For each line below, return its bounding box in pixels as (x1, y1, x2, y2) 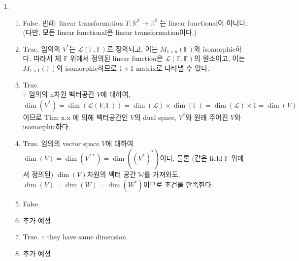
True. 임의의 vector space (23, 138, 100, 148)
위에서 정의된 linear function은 (70, 53, 163, 63)
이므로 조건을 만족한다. (143, 179, 213, 190)
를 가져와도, (144, 169, 180, 179)
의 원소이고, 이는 (194, 53, 245, 63)
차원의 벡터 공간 (87, 169, 136, 179)
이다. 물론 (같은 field (160, 152, 223, 163)
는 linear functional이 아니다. (160, 17, 248, 28)
